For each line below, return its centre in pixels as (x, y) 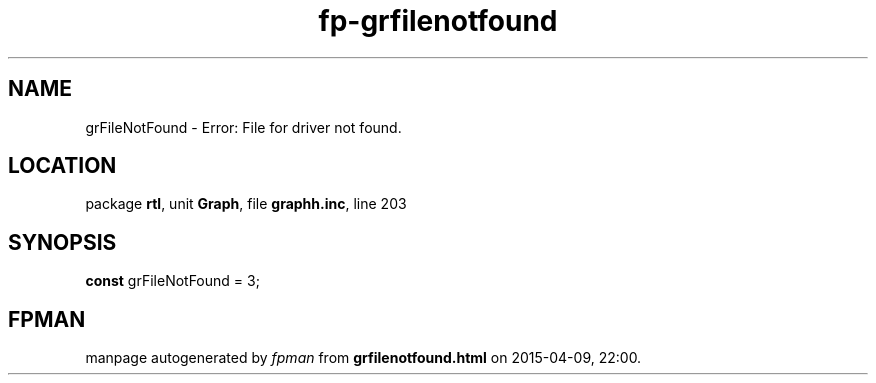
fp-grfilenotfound (438, 21)
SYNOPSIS (62, 242)
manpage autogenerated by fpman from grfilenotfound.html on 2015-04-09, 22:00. (363, 358)
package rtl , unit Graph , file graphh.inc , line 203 (246, 204)
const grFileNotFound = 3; (172, 281)
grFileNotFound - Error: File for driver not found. (243, 127)
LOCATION (62, 166)
